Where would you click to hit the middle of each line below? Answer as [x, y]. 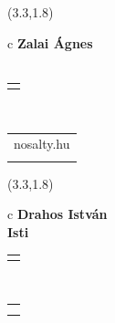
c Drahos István [57, 214]
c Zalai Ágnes [50, 42]
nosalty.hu [42, 144]
